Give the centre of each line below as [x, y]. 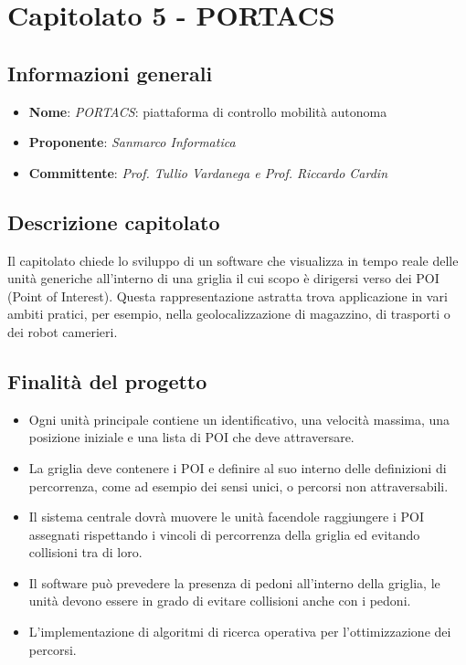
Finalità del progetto [107, 380]
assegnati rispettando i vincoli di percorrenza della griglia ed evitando [224, 534]
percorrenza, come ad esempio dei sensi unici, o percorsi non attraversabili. [238, 486]
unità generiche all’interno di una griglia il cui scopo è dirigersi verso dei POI [223, 278]
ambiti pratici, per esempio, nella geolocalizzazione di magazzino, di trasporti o [229, 314]
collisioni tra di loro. [85, 552]
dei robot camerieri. [63, 331]
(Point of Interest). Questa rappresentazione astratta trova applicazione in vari [228, 296]
